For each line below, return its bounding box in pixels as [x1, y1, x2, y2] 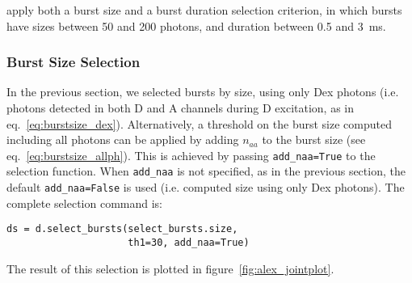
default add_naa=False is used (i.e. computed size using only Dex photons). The [6, 179, 405, 196]
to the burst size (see [262, 131, 366, 148]
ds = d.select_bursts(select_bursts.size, [6, 223, 238, 235]
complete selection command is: [6, 194, 163, 211]
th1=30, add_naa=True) [128, 237, 250, 248]
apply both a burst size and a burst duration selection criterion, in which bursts [6, 2, 402, 18]
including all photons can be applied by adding [6, 131, 239, 148]
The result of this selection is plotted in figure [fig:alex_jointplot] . [6, 260, 334, 277]
